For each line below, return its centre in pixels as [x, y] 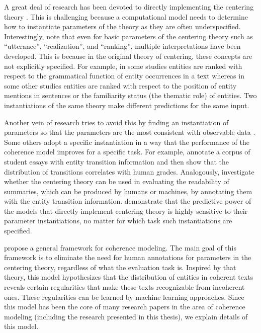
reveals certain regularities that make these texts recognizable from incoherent [124, 287]
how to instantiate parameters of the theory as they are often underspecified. [122, 26]
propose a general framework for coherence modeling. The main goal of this [120, 247]
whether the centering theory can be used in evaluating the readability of [117, 181]
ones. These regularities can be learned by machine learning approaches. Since [124, 297]
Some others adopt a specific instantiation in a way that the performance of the [127, 142]
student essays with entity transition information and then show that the [117, 161]
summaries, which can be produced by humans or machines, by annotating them [128, 191]
